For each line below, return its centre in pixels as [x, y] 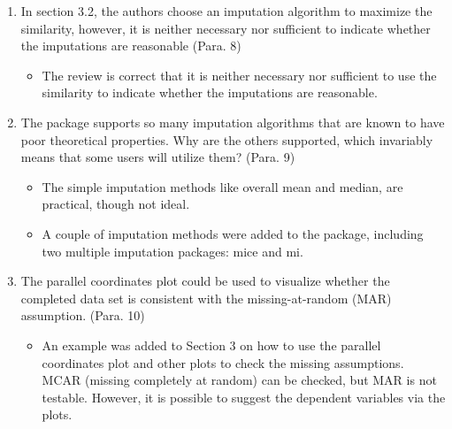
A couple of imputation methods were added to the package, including [233, 233]
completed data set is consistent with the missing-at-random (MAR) [206, 298]
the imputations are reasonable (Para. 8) [131, 46]
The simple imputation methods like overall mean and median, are [222, 186]
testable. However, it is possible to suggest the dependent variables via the [244, 397]
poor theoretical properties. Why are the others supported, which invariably [227, 139]
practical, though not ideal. [116, 204]
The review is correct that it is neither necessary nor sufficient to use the [239, 75]
